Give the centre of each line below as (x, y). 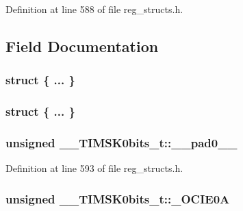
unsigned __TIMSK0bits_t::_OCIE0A (118, 198)
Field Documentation (82, 46)
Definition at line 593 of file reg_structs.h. (94, 168)
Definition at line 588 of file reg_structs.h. (94, 9)
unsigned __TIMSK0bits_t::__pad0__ (121, 142)
